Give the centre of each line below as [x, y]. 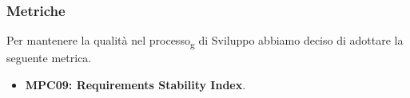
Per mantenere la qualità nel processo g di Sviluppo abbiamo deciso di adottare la [205, 41]
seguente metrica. [49, 58]
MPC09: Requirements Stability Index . [135, 84]
